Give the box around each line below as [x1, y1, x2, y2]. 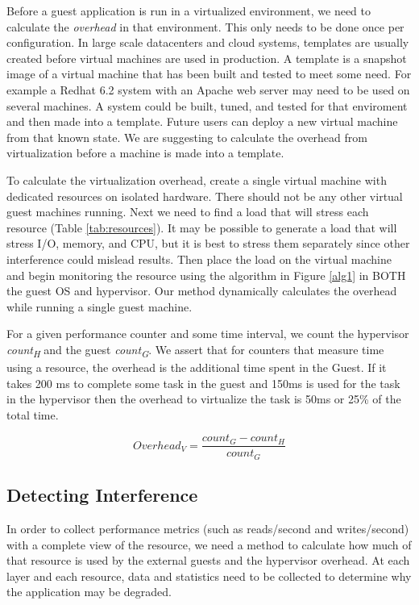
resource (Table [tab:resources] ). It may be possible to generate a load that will [6, 219, 397, 236]
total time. [6, 406, 59, 423]
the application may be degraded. [6, 583, 172, 600]
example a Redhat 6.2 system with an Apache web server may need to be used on [6, 81, 410, 98]
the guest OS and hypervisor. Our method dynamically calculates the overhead [6, 282, 397, 299]
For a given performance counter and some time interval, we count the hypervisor [6, 325, 409, 342]
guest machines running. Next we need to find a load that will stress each [6, 203, 369, 220]
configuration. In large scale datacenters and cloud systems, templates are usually [6, 34, 409, 51]
